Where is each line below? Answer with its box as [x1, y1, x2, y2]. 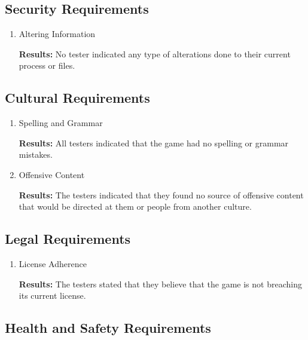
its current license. [19, 289, 86, 302]
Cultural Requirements [5, 88, 150, 107]
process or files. [19, 59, 75, 72]
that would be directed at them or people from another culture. [19, 200, 252, 213]
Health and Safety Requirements [5, 318, 211, 337]
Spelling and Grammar [19, 117, 103, 129]
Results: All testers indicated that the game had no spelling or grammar [19, 136, 289, 149]
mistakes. [19, 148, 53, 161]
